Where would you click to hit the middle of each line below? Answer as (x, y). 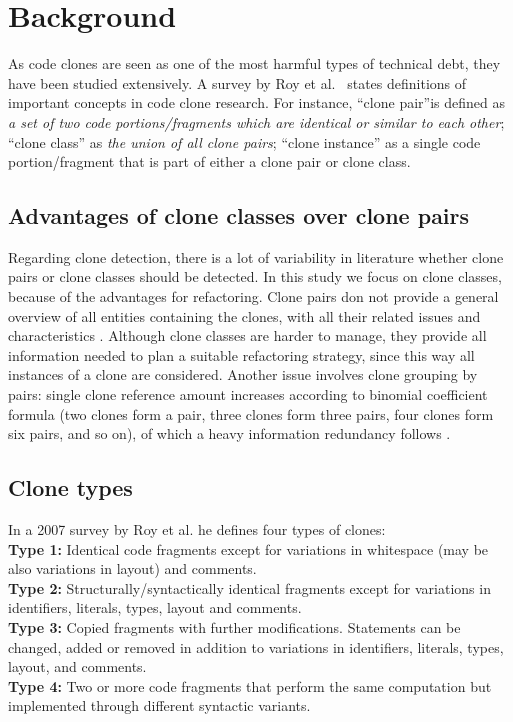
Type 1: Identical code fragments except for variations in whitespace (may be (248, 548)
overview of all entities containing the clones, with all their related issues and (244, 315)
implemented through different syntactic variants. (159, 705)
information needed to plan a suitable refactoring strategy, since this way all (241, 354)
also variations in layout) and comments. (132, 568)
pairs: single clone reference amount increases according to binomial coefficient (248, 394)
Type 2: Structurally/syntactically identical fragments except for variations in (249, 587)
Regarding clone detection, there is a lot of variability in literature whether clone (256, 256)
